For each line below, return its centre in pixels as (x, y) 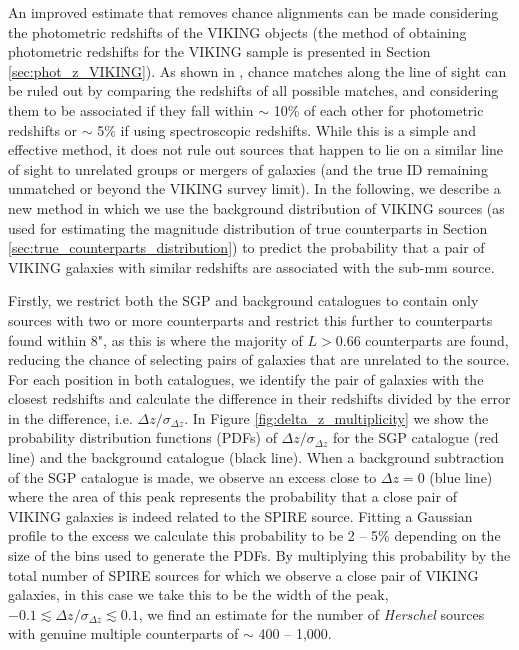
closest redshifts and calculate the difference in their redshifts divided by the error (259, 398)
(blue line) (461, 476)
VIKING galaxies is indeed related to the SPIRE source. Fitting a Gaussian (240, 515)
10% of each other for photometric (378, 109)
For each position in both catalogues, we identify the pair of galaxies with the (246, 378)
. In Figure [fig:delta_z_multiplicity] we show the (336, 417)
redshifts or (43, 129)
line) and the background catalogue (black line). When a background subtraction (256, 457)
